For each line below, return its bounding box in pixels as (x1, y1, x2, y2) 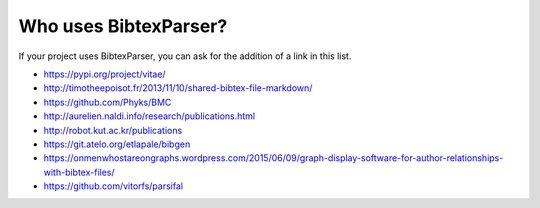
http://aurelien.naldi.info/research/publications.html (43, 110, 255, 122)
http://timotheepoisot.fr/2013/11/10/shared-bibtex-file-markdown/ (43, 82, 313, 94)
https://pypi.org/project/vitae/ (43, 68, 166, 80)
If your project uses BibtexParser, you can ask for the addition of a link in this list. (18, 50, 352, 62)
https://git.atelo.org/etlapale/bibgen (43, 138, 191, 150)
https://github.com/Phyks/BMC (43, 96, 172, 108)
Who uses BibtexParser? (18, 15, 228, 37)
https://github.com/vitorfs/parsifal (43, 180, 184, 192)
